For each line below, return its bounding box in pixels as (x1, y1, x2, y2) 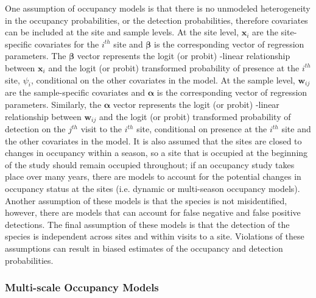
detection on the (5, 122, 66, 135)
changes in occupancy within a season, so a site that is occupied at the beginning (5, 146, 308, 159)
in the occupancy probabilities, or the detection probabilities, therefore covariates (5, 13, 308, 26)
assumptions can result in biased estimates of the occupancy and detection (5, 241, 283, 254)
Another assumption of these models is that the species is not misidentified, (5, 194, 287, 207)
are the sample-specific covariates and (5, 86, 146, 99)
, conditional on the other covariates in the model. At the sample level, (30, 73, 295, 86)
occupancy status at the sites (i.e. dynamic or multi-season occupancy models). (5, 182, 300, 194)
